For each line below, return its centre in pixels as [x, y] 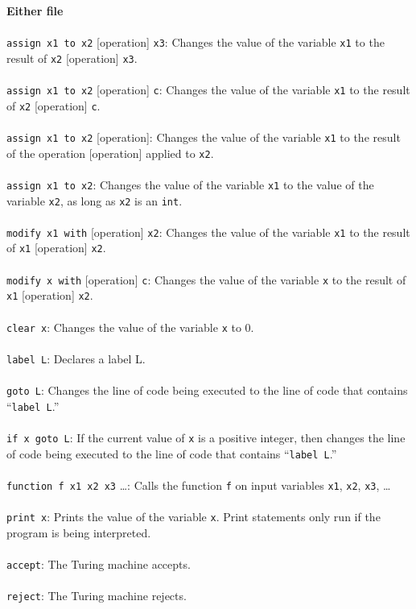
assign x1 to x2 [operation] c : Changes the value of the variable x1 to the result [208, 90]
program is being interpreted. [79, 532]
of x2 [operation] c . [54, 105]
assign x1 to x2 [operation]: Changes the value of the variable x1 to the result [204, 137]
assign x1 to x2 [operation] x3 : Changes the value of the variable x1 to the [196, 42]
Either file [35, 10]
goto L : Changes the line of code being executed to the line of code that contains [207, 390]
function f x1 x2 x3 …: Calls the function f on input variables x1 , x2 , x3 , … [199, 485]
